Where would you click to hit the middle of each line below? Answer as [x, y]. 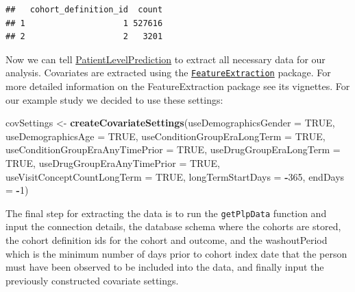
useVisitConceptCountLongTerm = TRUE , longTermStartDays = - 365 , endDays [175, 176]
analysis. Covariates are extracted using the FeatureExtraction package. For [168, 72]
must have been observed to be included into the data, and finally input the [165, 267]
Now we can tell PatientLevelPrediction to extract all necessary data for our [166, 59]
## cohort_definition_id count [84, 10]
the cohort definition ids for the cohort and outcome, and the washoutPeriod [167, 240]
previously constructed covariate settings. [92, 280]
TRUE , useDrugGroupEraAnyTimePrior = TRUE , [113, 163]
